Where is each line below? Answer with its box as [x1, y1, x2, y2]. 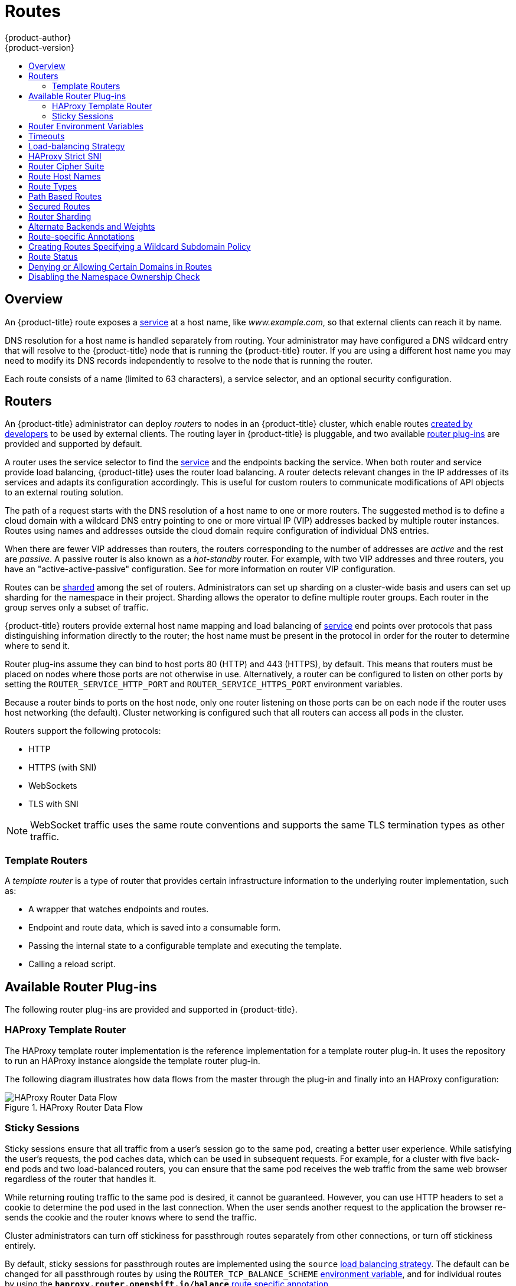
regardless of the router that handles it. [5, 1173, 156, 1184]
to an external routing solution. [5, 487, 123, 498]
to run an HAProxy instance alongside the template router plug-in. [5, 1055, 260, 1066]
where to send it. [5, 641, 70, 651]
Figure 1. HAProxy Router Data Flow [5, 1102, 143, 1112]
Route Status [28, 251, 78, 262]
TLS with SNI [28, 799, 79, 810]
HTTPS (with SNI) [28, 762, 97, 773]
